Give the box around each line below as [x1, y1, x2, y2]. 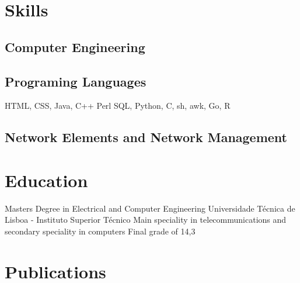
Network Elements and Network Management [5, 128, 288, 146]
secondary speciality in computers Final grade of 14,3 [5, 225, 196, 237]
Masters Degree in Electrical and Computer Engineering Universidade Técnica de [5, 202, 295, 214]
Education [5, 168, 88, 192]
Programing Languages [5, 72, 146, 90]
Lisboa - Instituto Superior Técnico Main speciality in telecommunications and [5, 213, 287, 226]
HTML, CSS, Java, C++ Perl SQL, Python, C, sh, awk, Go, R [5, 99, 231, 112]
